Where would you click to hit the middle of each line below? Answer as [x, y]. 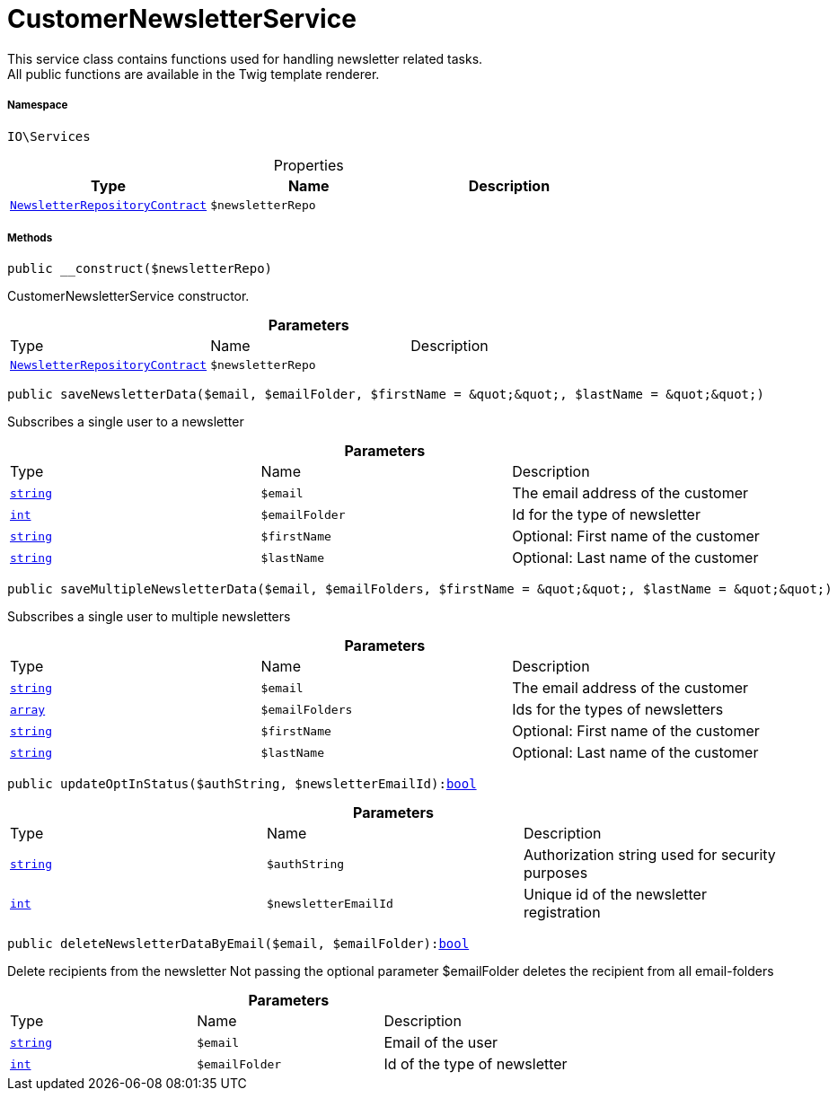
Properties [308, 165]
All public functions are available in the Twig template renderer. [194, 74]
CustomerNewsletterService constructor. [128, 296]
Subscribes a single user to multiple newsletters [149, 617]
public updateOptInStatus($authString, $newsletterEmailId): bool [242, 784]
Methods [30, 237]
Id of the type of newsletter [476, 1064]
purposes [555, 873]
